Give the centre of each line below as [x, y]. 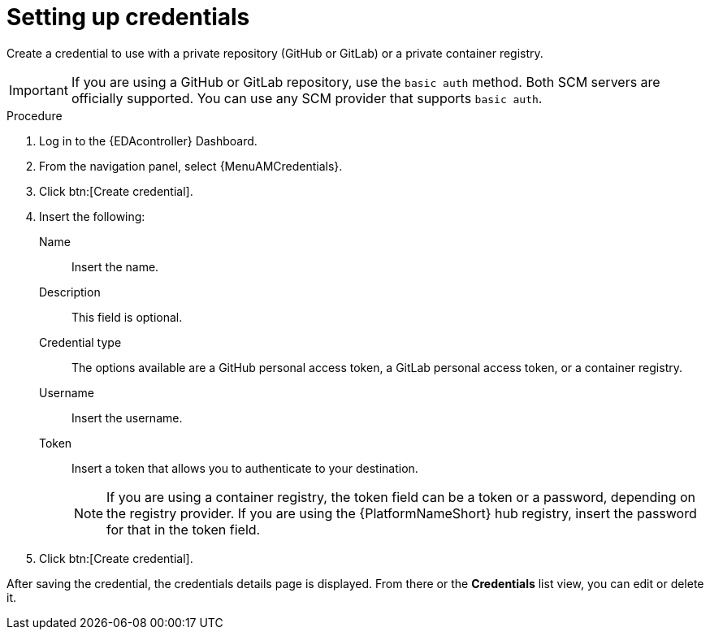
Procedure [35, 115]
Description [70, 292]
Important [39, 90]
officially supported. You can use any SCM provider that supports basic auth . [307, 98]
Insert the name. [115, 266]
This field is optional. [127, 317]
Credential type [80, 342]
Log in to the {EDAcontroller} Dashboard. [148, 141]
